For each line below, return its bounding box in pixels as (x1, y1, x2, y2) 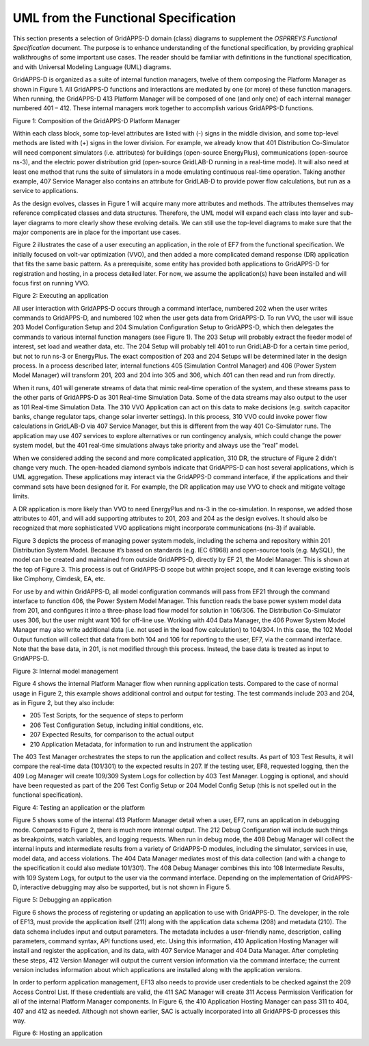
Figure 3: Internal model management (12, 667, 119, 675)
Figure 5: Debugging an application (12, 895, 112, 904)
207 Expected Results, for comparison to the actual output (29, 730, 194, 739)
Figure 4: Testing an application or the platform (12, 803, 145, 811)
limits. (12, 492, 30, 500)
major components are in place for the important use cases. (12, 228, 181, 236)
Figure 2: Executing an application (12, 292, 109, 300)
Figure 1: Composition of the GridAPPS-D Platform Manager (12, 116, 180, 125)
